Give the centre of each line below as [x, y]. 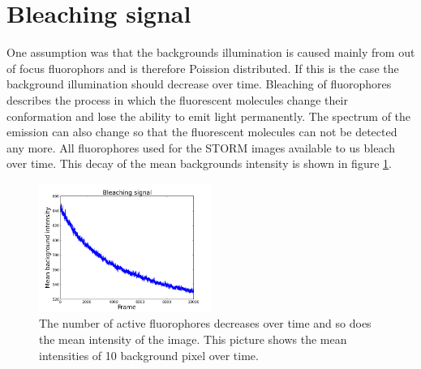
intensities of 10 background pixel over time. [149, 355]
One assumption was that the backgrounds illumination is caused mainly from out [211, 52]
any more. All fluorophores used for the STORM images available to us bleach [201, 147]
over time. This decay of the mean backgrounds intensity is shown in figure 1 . [199, 163]
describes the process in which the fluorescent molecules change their [177, 99]
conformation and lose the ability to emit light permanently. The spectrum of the [209, 116]
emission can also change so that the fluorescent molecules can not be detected [202, 132]
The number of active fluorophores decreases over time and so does [205, 323]
